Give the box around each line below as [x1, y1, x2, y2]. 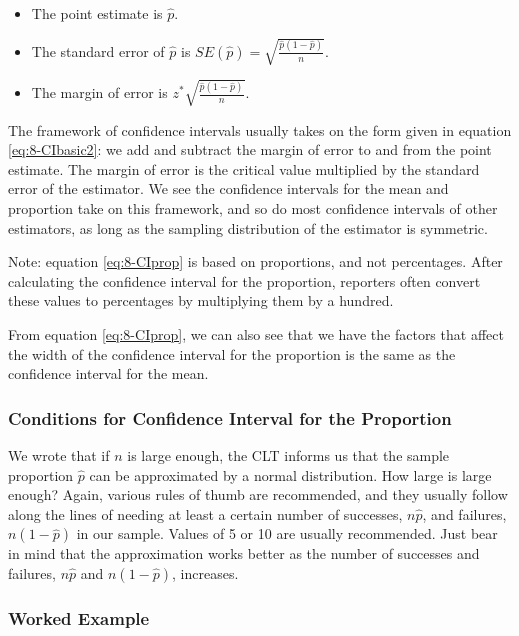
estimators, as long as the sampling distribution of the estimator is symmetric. [8, 217, 488, 238]
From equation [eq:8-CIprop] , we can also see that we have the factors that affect [8, 324, 504, 345]
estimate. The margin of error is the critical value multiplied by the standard [8, 158, 480, 179]
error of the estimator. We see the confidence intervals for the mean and [8, 178, 449, 199]
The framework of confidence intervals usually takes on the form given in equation [8, 119, 512, 140]
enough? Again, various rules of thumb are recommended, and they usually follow [8, 484, 508, 505]
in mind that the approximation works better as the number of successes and [8, 543, 480, 564]
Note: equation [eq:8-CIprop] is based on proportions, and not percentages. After [8, 251, 503, 272]
